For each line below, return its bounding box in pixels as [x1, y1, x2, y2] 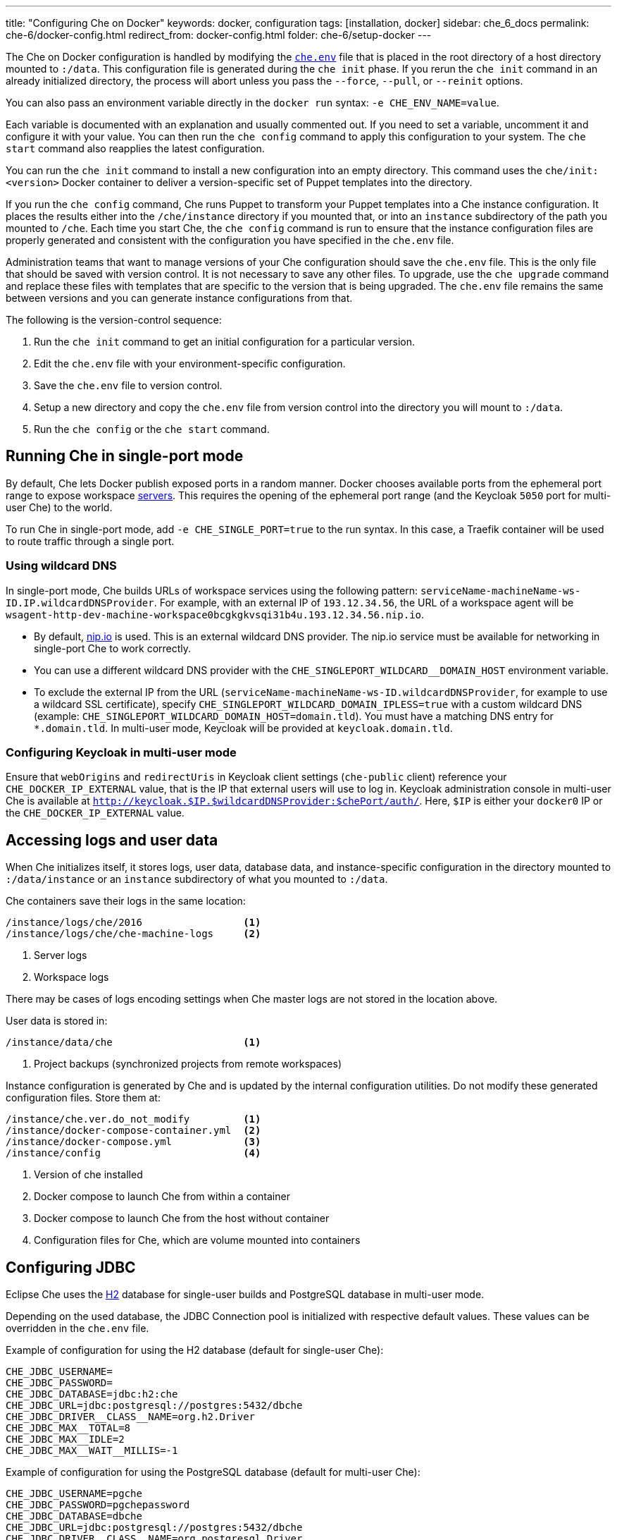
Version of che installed [34, 1168, 143, 1181]
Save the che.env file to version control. [34, 379, 223, 391]
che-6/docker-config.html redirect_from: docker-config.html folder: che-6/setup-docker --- [6, 29, 432, 41]
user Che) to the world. [6, 501, 113, 513]
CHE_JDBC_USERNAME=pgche [6, 1488, 142, 1500]
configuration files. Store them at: [6, 1092, 161, 1104]
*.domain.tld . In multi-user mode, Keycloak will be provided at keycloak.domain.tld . [34, 721, 453, 734]
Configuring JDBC [6, 1258, 136, 1276]
